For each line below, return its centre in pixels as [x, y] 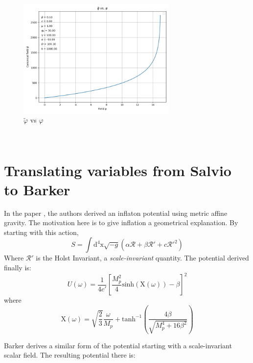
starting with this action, [41, 232]
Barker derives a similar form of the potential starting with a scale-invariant [118, 345]
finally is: [18, 268]
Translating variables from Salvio [118, 170]
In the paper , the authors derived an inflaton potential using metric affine [116, 213]
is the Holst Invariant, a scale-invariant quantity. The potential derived [142, 258]
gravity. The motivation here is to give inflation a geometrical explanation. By [121, 222]
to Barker [37, 189]
